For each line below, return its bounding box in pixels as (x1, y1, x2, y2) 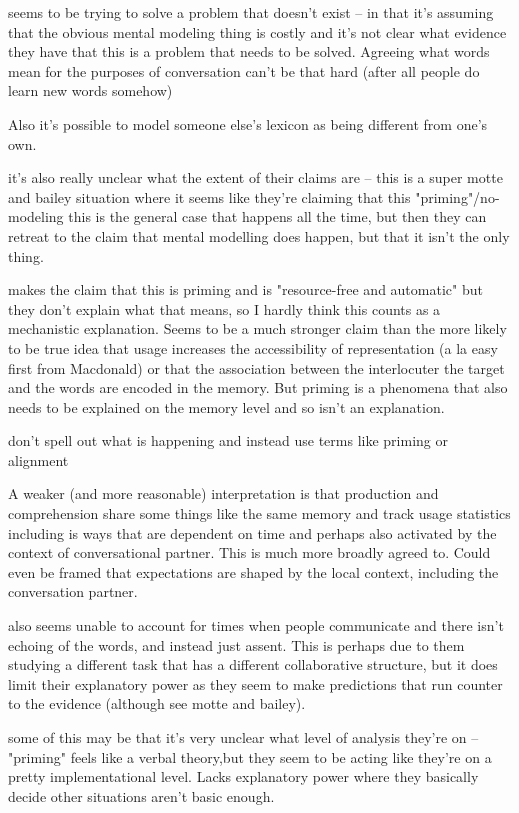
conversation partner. (8, 581, 138, 602)
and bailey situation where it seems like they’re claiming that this (8, 186, 411, 207)
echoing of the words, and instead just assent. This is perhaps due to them (8, 634, 465, 655)
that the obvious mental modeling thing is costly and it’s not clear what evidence (8, 21, 507, 42)
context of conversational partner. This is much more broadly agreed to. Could (8, 542, 491, 563)
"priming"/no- (415, 186, 500, 207)
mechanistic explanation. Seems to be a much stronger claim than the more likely (8, 318, 507, 339)
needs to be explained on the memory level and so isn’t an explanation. (8, 396, 445, 417)
